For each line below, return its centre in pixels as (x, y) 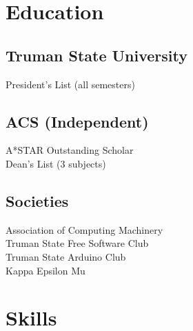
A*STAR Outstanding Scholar (70, 150)
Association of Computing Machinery (84, 229)
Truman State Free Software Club (77, 243)
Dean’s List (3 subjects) (56, 163)
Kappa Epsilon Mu (45, 270)
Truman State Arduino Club (66, 256)
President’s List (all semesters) (70, 84)
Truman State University (97, 55)
